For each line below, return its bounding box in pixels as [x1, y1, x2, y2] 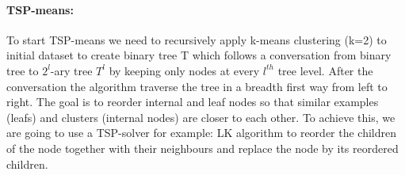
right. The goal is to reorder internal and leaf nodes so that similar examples [6, 93, 379, 110]
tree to [6, 62, 39, 78]
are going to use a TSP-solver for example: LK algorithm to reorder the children [6, 124, 397, 141]
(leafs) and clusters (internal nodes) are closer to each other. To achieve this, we [6, 108, 395, 125]
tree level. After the [277, 62, 373, 78]
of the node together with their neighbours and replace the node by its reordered [6, 139, 399, 156]
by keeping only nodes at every [109, 62, 260, 78]
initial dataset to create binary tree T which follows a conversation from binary [6, 47, 392, 63]
